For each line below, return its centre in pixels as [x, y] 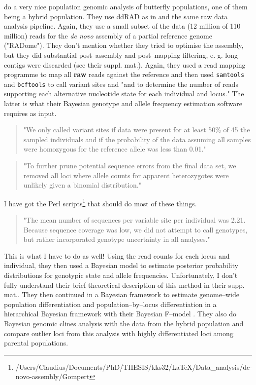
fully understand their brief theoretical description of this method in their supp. [124, 285]
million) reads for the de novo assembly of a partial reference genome [108, 35]
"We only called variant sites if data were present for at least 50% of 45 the [137, 130]
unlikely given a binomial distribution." [82, 185]
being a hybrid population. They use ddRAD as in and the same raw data [116, 16]
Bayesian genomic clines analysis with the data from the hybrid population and [124, 323]
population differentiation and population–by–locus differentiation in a [110, 304]
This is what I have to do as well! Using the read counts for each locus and [117, 255]
